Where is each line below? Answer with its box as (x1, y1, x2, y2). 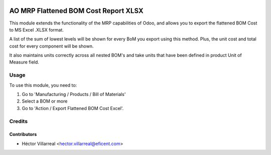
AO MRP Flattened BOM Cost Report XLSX (9, 6, 144, 15)
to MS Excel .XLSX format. (9, 26, 64, 32)
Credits (9, 117, 28, 124)
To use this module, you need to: (9, 82, 77, 88)
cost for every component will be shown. (9, 43, 94, 49)
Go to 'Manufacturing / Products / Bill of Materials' (22, 91, 126, 97)
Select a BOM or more (22, 98, 68, 104)
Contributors (9, 131, 37, 137)
